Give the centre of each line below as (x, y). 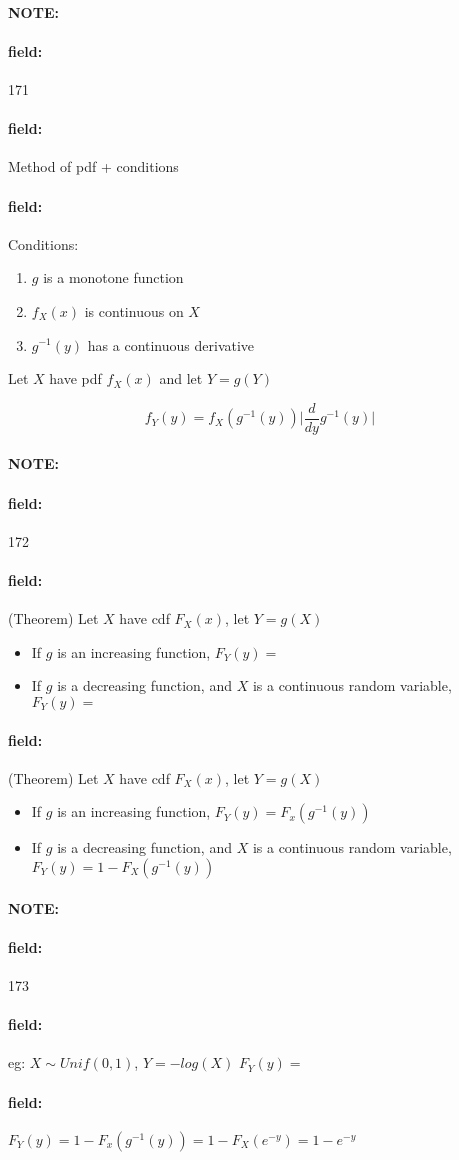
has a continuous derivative (171, 344)
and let (181, 378)
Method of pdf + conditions (93, 166)
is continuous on (134, 310)
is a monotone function (113, 277)
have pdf (75, 378)
